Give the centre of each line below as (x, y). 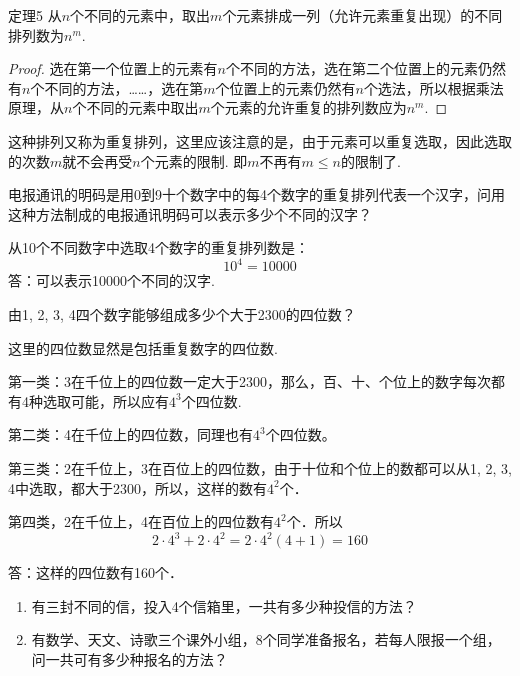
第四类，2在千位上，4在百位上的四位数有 (141, 521)
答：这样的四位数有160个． (95, 572)
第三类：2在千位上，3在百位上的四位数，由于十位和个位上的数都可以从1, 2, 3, (260, 468)
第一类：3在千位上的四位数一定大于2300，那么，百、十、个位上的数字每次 (249, 381)
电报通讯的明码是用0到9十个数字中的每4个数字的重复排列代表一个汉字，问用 (256, 194)
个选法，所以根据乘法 (433, 87)
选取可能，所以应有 (105, 400)
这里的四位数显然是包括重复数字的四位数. (143, 347)
